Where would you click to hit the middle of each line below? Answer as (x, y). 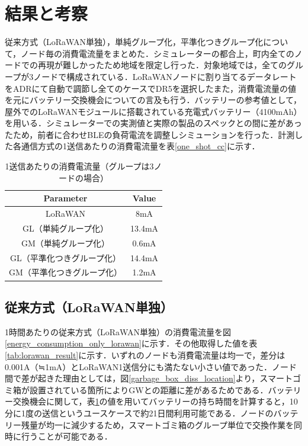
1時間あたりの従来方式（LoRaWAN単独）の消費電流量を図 (118, 331)
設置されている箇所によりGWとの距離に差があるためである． (149, 389)
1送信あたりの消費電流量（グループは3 (79, 166)
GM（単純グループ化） (65, 243)
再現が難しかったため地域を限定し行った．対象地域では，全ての (162, 65)
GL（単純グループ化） (65, 228)
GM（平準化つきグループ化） (65, 272)
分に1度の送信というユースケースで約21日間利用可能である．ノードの (139, 413)
